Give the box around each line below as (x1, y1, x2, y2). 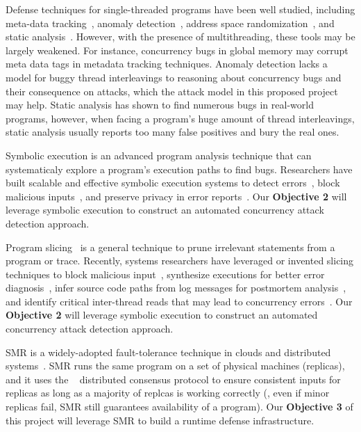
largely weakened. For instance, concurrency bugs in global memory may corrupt (6, 42, 349, 57)
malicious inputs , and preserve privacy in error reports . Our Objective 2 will (6, 189, 347, 203)
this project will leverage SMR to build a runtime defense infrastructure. (6, 413, 314, 427)
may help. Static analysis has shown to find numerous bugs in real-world (6, 97, 314, 112)
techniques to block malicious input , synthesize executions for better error (6, 266, 325, 281)
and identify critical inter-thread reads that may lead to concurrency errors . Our (6, 294, 353, 308)
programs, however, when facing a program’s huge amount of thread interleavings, (6, 111, 355, 125)
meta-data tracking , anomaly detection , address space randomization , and (6, 15, 335, 30)
